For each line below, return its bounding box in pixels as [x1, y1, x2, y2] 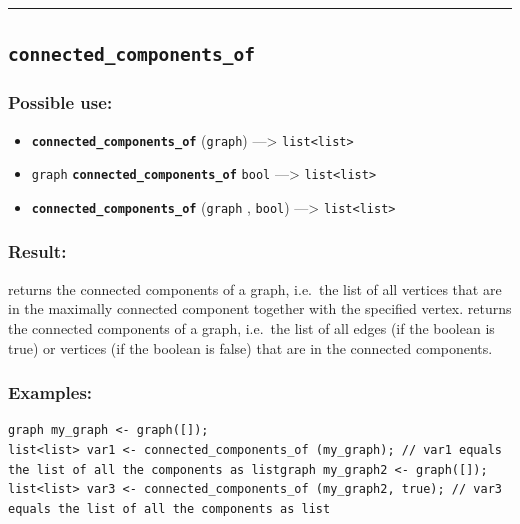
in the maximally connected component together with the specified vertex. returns [8, 298, 512, 319]
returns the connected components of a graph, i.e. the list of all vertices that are [8, 278, 502, 299]
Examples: [8, 380, 93, 405]
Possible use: [8, 90, 113, 115]
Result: [8, 239, 67, 264]
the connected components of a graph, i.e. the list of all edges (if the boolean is [8, 317, 495, 338]
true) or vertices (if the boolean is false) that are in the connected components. [8, 337, 493, 358]
